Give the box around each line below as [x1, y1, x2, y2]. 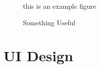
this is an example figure [23, 1, 96, 11]
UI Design [3, 46, 73, 66]
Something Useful [23, 17, 76, 27]
